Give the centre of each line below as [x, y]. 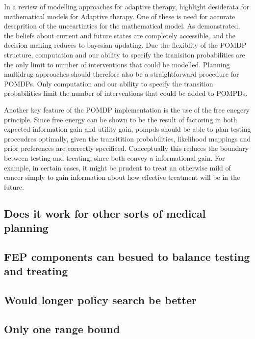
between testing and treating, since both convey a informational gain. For [115, 157]
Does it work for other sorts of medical [105, 213]
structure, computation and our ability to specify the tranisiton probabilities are [125, 54]
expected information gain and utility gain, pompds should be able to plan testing [127, 129]
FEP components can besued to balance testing [127, 256]
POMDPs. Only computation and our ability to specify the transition [109, 83]
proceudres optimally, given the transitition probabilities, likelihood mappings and [127, 138]
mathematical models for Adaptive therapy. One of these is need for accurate [120, 16]
